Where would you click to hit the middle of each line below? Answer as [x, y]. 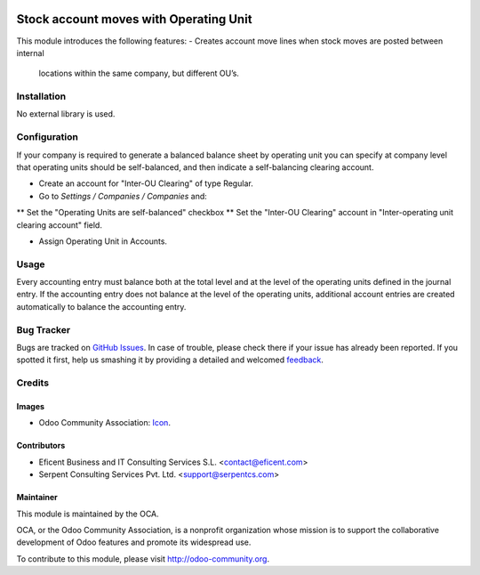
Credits [32, 383]
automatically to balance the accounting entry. [101, 306]
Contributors [41, 446]
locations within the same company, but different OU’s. [139, 73]
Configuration [48, 137]
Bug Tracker [44, 329]
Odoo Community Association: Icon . [104, 423]
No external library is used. [66, 114]
